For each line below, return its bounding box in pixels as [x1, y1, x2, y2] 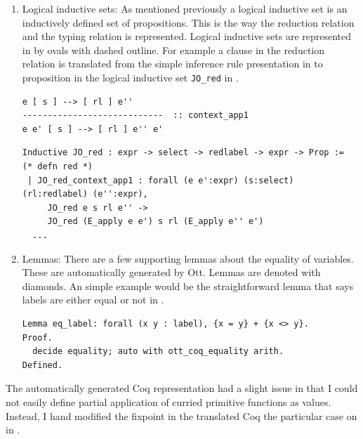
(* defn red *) [22, 162, 93, 171]
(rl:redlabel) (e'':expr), [22, 189, 148, 199]
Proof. [22, 332, 53, 343]
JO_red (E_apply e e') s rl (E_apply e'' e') [47, 216, 264, 227]
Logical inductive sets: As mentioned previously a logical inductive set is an [22, 1, 348, 15]
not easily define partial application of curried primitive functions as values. [6, 394, 331, 409]
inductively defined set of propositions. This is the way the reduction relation [22, 15, 355, 30]
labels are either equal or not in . [22, 292, 164, 307]
